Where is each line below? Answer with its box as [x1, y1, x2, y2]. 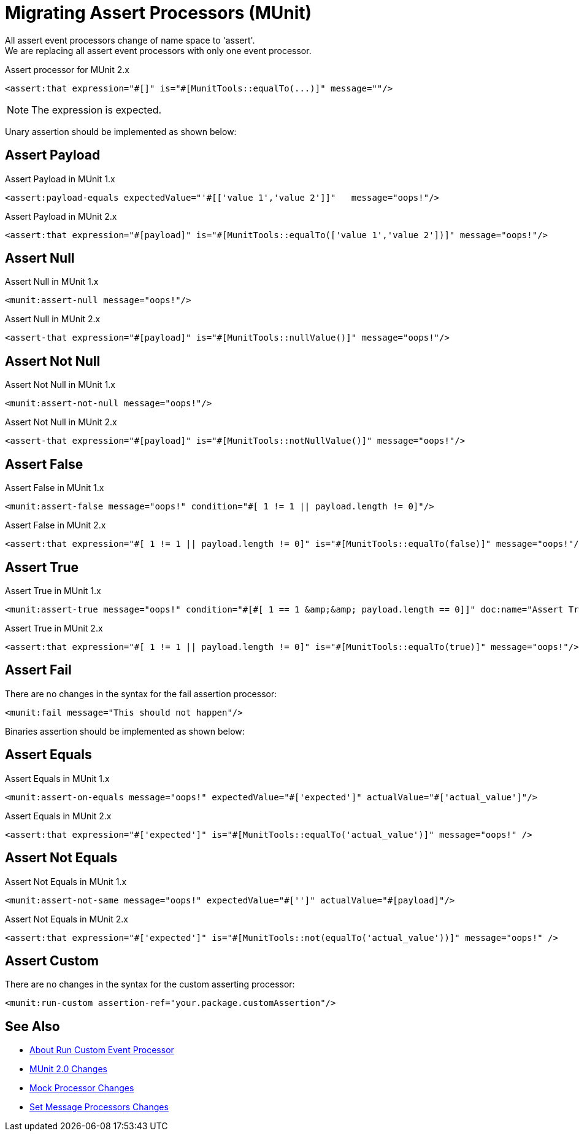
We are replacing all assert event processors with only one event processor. [5, 45, 312, 56]
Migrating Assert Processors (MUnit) [5, 2, 312, 23]
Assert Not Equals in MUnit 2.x [5, 913, 128, 924]
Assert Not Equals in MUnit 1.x [5, 876, 127, 887]
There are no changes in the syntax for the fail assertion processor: [5, 688, 277, 699]
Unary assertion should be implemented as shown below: [5, 126, 237, 137]
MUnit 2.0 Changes [29, 1064, 108, 1075]
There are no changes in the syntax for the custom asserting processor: [5, 979, 295, 990]
